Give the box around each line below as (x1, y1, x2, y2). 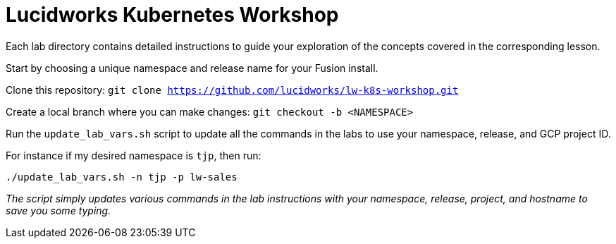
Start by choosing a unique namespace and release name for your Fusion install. (6, 61, 378, 74)
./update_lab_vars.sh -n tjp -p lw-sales (6, 171, 238, 183)
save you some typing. (6, 204, 111, 216)
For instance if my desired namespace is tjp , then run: (6, 149, 261, 161)
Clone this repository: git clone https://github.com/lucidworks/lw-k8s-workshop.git (6, 83, 459, 96)
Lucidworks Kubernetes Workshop (6, 3, 339, 27)
